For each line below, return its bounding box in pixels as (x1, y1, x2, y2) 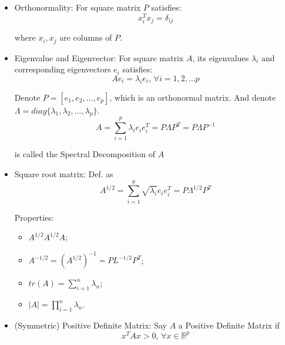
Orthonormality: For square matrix (14, 1, 141, 13)
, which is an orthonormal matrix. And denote (109, 91, 276, 103)
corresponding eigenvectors (14, 63, 111, 75)
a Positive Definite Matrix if (178, 319, 280, 331)
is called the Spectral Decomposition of (14, 148, 155, 160)
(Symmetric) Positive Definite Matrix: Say (14, 319, 167, 331)
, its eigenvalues (192, 51, 249, 64)
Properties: (14, 211, 54, 223)
